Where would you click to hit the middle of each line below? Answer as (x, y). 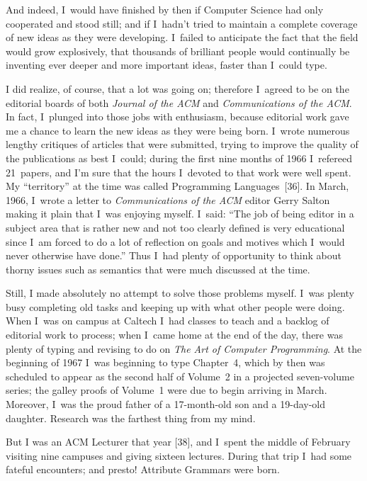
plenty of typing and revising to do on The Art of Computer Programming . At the (184, 348)
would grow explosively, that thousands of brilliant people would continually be (178, 51)
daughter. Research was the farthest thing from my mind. (131, 418)
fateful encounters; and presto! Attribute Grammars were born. (143, 469)
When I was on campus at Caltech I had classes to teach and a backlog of (168, 321)
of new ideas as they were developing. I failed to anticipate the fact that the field (182, 37)
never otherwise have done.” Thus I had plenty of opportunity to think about (174, 255)
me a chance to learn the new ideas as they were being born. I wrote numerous (178, 130)
